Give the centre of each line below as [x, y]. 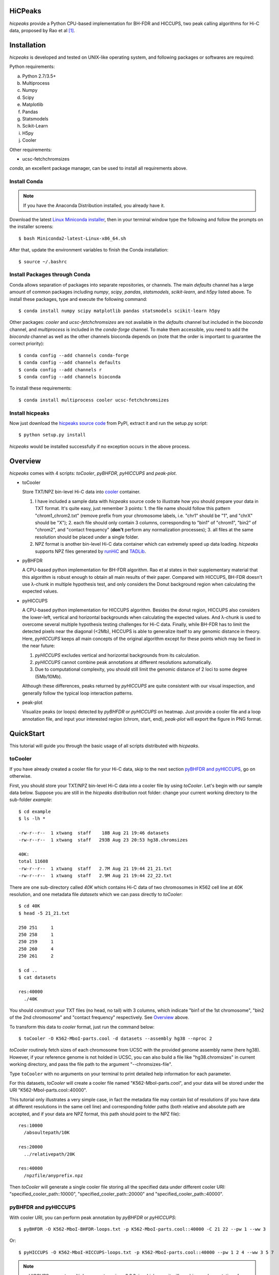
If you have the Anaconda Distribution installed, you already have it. [94, 205]
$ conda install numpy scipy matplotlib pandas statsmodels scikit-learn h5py [119, 311]
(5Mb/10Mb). [48, 676]
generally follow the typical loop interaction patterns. [78, 693]
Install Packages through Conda [50, 274]
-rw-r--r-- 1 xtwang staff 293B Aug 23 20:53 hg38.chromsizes [103, 840]
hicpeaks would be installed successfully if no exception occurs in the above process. [100, 446]
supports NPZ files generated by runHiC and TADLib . [91, 551]
